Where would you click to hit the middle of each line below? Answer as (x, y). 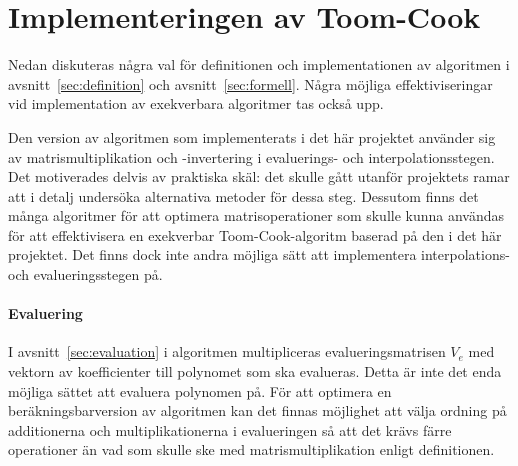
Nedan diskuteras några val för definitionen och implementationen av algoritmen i (259, 64)
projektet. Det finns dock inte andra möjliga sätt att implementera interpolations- (259, 254)
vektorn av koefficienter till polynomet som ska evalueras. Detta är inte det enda (255, 371)
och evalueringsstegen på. (85, 274)
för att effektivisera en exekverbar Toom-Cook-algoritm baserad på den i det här (255, 234)
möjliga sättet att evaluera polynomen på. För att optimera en (200, 390)
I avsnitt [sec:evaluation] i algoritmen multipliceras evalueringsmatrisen (227, 351)
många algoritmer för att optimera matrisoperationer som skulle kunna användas (256, 215)
